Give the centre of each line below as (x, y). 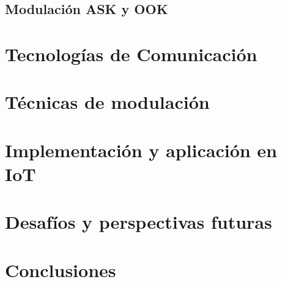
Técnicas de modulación (107, 102)
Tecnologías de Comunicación (131, 54)
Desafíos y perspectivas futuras (139, 222)
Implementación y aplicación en (141, 150)
